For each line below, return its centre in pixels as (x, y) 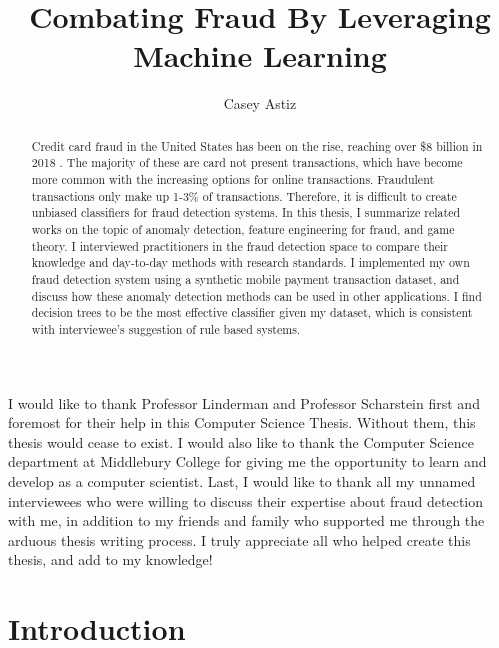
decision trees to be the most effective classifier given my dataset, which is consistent (252, 312)
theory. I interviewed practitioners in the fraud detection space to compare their (240, 245)
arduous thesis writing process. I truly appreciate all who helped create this (239, 539)
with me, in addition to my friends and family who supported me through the (246, 520)
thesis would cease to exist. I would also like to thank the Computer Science (241, 441)
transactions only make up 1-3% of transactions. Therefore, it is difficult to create (244, 195)
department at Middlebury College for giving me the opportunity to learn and (247, 461)
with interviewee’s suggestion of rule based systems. (166, 328)
